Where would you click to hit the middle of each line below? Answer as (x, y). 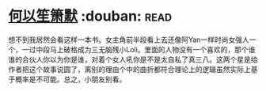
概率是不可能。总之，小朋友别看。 (70, 79)
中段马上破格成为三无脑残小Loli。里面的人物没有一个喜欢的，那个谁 (145, 49)
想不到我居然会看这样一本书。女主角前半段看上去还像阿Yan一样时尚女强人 (129, 40)
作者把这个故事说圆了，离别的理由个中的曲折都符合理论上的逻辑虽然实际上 (129, 69)
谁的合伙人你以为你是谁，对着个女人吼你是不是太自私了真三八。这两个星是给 (133, 59)
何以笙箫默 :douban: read (90, 16)
